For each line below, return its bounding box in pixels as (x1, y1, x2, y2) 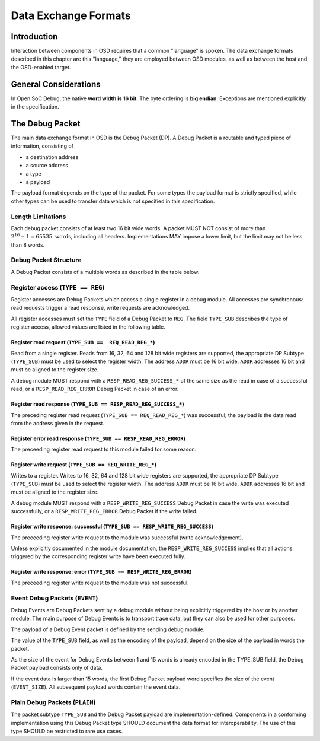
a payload (25, 179, 50, 185)
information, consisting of (11, 142, 74, 150)
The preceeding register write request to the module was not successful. (11, 579, 189, 586)
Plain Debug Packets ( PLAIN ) (11, 698, 96, 706)
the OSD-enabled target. (11, 63, 71, 71)
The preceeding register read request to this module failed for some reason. (11, 446, 197, 453)
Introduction (11, 31, 58, 42)
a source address (25, 162, 68, 169)
